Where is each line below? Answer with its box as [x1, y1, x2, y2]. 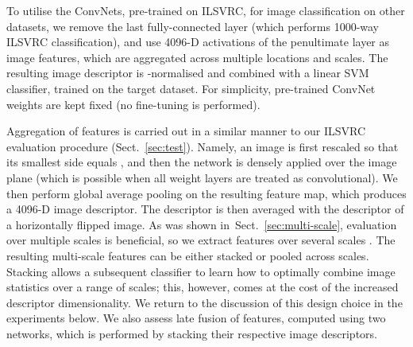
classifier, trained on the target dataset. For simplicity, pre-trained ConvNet [6, 80, 376, 96]
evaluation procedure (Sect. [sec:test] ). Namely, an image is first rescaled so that [6, 138, 399, 154]
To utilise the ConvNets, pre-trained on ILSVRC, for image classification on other [6, 2, 405, 18]
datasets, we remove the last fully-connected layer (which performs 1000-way [6, 18, 380, 34]
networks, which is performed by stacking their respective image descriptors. [6, 325, 377, 341]
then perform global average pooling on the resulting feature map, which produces [6, 185, 407, 201]
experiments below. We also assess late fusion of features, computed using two [6, 310, 386, 326]
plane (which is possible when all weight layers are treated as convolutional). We [6, 169, 398, 185]
